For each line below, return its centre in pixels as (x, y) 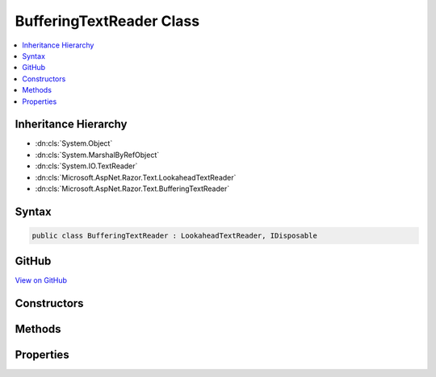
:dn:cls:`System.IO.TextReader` (86, 166)
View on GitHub (41, 280)
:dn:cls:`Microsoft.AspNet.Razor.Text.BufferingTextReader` (132, 188)
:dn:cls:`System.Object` (74, 143)
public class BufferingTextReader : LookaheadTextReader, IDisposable (175, 235)
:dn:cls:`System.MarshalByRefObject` (97, 155)
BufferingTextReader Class (107, 21)
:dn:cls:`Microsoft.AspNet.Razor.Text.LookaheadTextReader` (136, 177)
